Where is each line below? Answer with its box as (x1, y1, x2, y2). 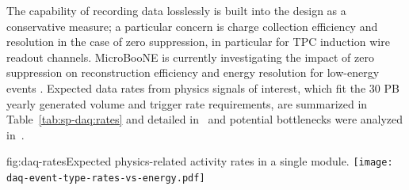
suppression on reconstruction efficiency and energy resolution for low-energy (6, 64, 380, 81)
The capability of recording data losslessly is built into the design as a (6, 2, 346, 18)
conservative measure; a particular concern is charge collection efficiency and (6, 17, 378, 34)
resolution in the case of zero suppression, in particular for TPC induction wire (6, 33, 390, 50)
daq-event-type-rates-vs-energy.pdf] (6, 173, 205, 184)
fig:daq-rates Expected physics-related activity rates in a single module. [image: (6, 153, 393, 169)
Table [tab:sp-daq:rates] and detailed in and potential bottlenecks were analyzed (6, 111, 403, 127)
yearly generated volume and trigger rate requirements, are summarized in (6, 95, 368, 112)
